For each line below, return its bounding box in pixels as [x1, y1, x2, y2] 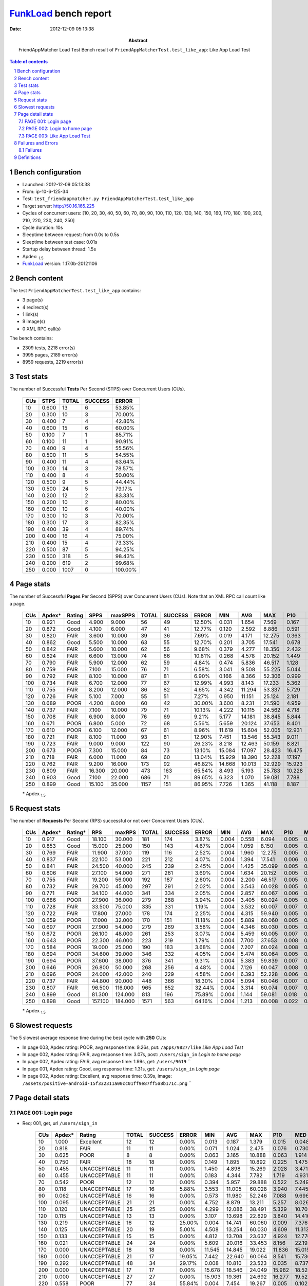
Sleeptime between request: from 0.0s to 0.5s [22, 231, 119, 238]
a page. [9, 600, 26, 606]
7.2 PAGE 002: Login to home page [18, 126, 92, 132]
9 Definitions [14, 154, 41, 160]
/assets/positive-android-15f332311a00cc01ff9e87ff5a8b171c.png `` [22, 1080, 192, 1086]
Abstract [128, 37, 148, 43]
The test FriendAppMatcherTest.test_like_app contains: [9, 287, 141, 293]
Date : [9, 26, 22, 32]
